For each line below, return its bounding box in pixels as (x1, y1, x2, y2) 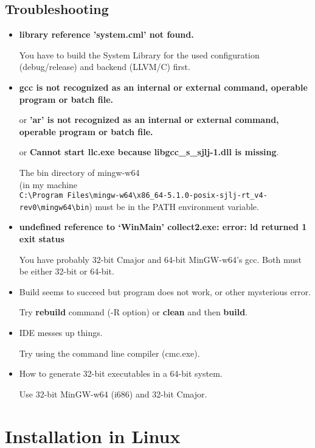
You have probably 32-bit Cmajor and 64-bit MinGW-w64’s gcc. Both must (19, 253, 302, 265)
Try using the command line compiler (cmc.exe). (19, 346, 200, 359)
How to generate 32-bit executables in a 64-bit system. (19, 367, 223, 380)
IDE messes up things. (19, 326, 103, 339)
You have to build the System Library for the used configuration (19, 48, 260, 61)
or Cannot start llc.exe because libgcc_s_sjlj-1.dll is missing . (19, 145, 279, 158)
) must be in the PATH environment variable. (89, 200, 259, 212)
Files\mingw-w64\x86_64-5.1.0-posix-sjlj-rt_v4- (67, 191, 268, 200)
